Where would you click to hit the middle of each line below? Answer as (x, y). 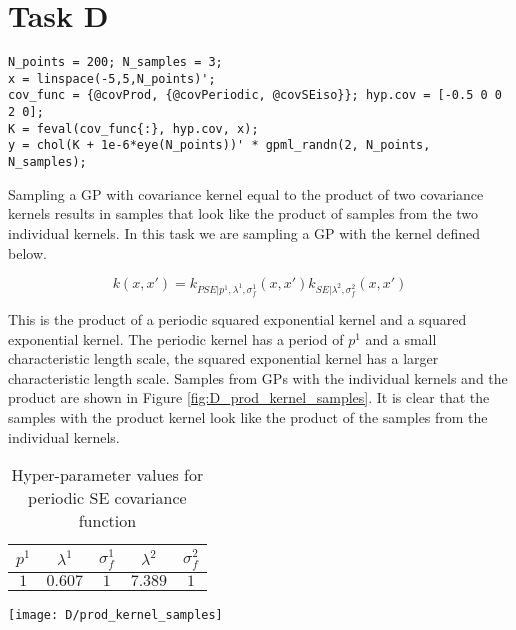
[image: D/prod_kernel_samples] (115, 614)
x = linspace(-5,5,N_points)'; (112, 78)
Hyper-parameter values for (107, 475)
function (107, 521)
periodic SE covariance (107, 498)
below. (27, 252)
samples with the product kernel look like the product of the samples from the (248, 417)
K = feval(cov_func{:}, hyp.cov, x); (133, 128)
